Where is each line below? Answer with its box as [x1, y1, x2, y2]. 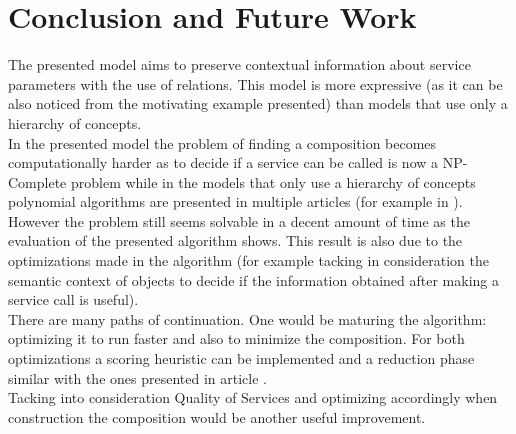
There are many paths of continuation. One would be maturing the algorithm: [8, 308, 487, 329]
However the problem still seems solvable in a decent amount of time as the [8, 210, 470, 231]
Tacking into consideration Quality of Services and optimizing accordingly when [8, 387, 498, 408]
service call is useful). [8, 289, 139, 310]
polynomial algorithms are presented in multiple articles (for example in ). [8, 191, 463, 212]
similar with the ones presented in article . [8, 367, 267, 388]
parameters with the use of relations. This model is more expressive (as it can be [8, 73, 503, 94]
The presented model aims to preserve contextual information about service [8, 54, 471, 75]
